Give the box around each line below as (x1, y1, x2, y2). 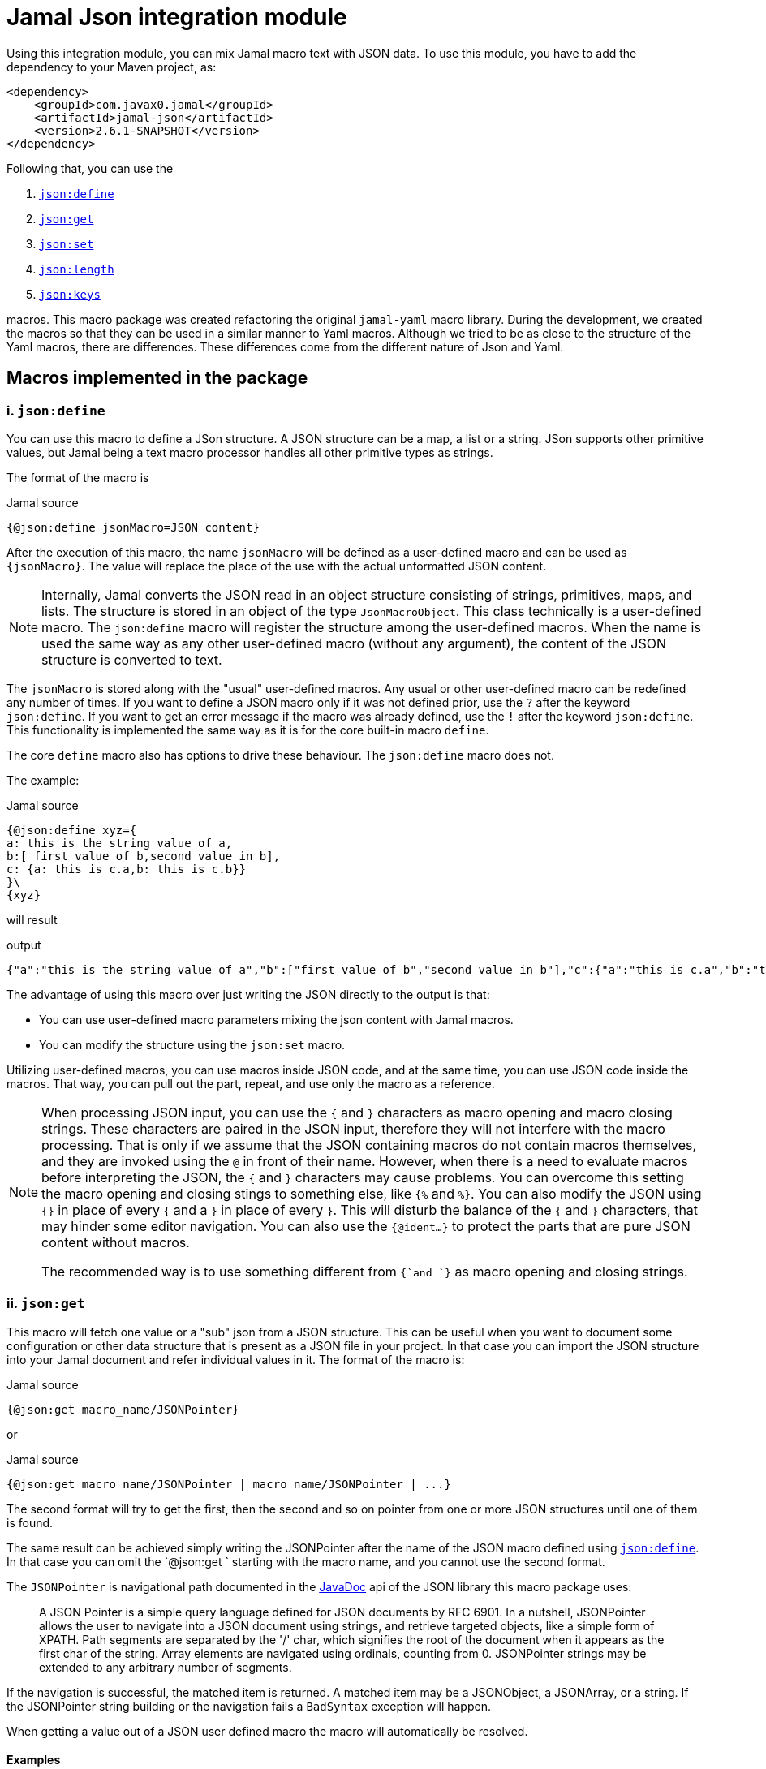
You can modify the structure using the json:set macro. (39, 1037, 346, 1052)
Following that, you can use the (6, 161, 174, 175)
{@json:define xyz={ (6, 823, 137, 837)
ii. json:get (6, 1295, 85, 1312)
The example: (6, 773, 80, 787)
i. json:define (6, 402, 105, 419)
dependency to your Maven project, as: (6, 59, 217, 74)
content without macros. (41, 1233, 190, 1250)
